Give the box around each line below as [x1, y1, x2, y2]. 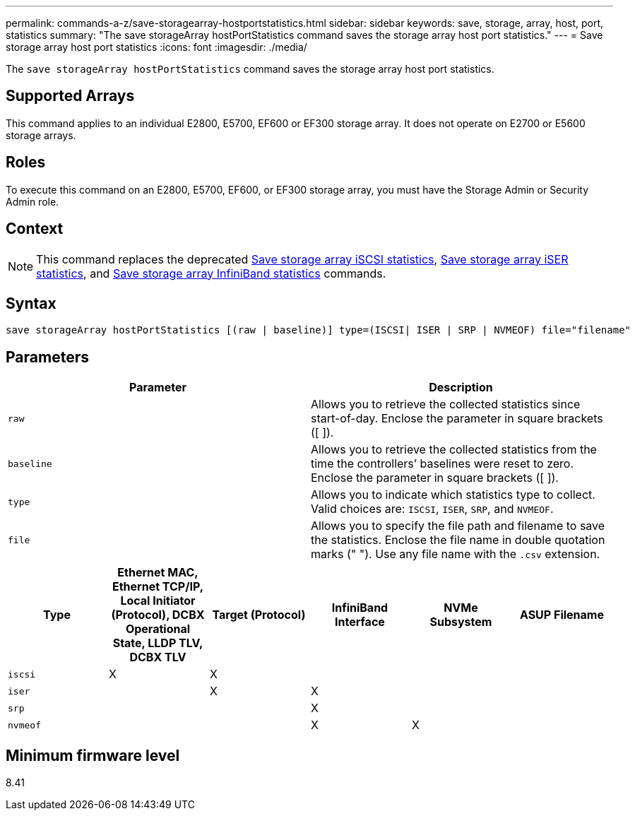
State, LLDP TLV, [112, 636, 203, 651]
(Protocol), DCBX [111, 608, 205, 622]
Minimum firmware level [6, 746, 180, 764]
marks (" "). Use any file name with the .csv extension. [311, 547, 600, 562]
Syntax [6, 294, 57, 312]
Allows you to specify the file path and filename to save [311, 519, 605, 533]
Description [429, 380, 493, 395]
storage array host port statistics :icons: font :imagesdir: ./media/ [6, 41, 307, 53]
